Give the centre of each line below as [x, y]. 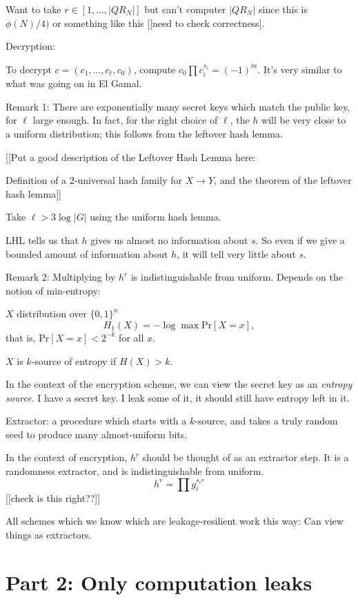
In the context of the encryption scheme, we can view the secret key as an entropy [179, 384]
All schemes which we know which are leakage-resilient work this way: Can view [175, 521]
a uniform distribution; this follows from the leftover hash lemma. [144, 133]
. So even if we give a [300, 240]
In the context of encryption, [67, 457]
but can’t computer [185, 9]
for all [131, 337]
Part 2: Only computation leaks [159, 582]
